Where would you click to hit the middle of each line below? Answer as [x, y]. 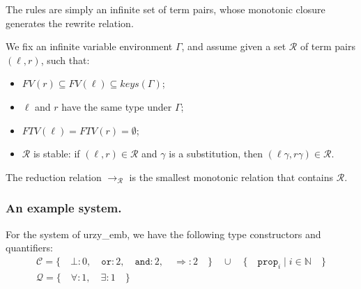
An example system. [64, 208]
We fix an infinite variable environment [89, 46]
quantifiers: [29, 248]
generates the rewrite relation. [70, 23]
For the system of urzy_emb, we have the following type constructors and [163, 234]
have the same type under [117, 106]
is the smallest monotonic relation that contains [231, 177]
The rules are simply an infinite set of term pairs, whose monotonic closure [166, 9]
